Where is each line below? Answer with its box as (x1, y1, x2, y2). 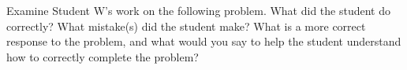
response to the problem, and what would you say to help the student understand (6, 33, 401, 50)
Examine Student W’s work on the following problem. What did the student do (6, 2, 390, 18)
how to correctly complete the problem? (6, 48, 199, 64)
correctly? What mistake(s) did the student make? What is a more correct (6, 17, 366, 34)
